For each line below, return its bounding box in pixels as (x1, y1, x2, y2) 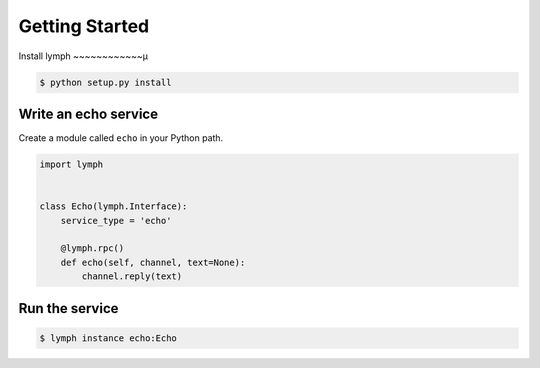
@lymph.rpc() (60, 243, 125, 254)
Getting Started (18, 15, 150, 37)
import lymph (39, 159, 104, 170)
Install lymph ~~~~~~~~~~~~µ (18, 50, 149, 62)
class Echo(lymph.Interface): (39, 201, 188, 212)
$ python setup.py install (39, 76, 172, 88)
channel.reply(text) (81, 271, 183, 282)
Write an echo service (18, 105, 159, 122)
